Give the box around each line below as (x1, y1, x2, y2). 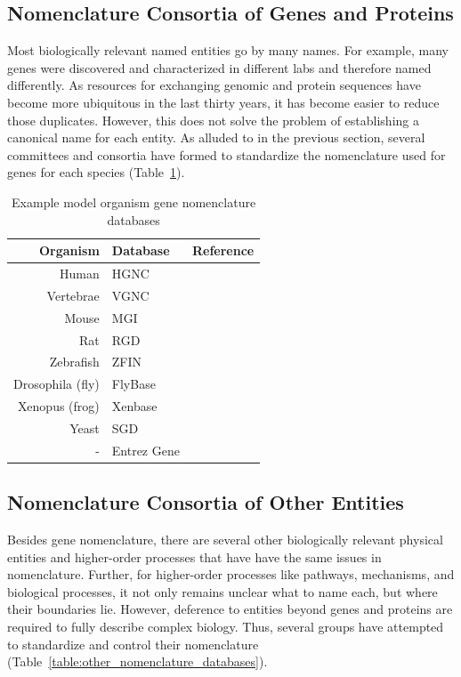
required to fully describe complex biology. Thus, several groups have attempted (7, 617, 444, 635)
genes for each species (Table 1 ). (7, 163, 185, 181)
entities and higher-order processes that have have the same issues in (7, 547, 382, 566)
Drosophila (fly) (13, 375, 100, 393)
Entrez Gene (111, 440, 180, 459)
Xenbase (111, 397, 158, 415)
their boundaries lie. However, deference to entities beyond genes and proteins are (7, 600, 453, 618)
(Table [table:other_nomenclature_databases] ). (7, 652, 268, 671)
